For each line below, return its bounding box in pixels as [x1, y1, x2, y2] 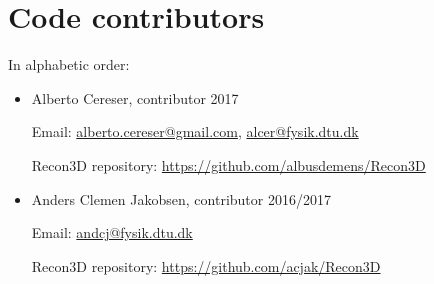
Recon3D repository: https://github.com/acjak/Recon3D [31, 255, 381, 276]
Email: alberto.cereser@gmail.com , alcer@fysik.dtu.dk [31, 121, 359, 142]
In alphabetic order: [8, 54, 130, 75]
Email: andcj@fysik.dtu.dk [31, 222, 193, 243]
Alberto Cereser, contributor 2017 [31, 87, 239, 108]
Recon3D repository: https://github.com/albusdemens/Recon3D [31, 154, 426, 175]
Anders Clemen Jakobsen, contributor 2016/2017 [31, 188, 331, 209]
